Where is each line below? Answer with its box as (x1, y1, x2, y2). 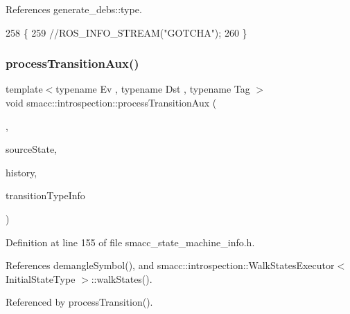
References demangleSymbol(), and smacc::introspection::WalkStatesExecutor (6, 258, 335, 273)
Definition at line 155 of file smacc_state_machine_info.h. (6, 234, 255, 249)
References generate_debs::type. (6, 2, 142, 16)
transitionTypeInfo (6, 188, 85, 203)
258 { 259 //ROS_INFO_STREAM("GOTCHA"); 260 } (6, 25, 247, 39)
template (6, 82, 43, 96)
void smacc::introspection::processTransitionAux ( (6, 95, 217, 109)
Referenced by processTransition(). (6, 295, 153, 309)
